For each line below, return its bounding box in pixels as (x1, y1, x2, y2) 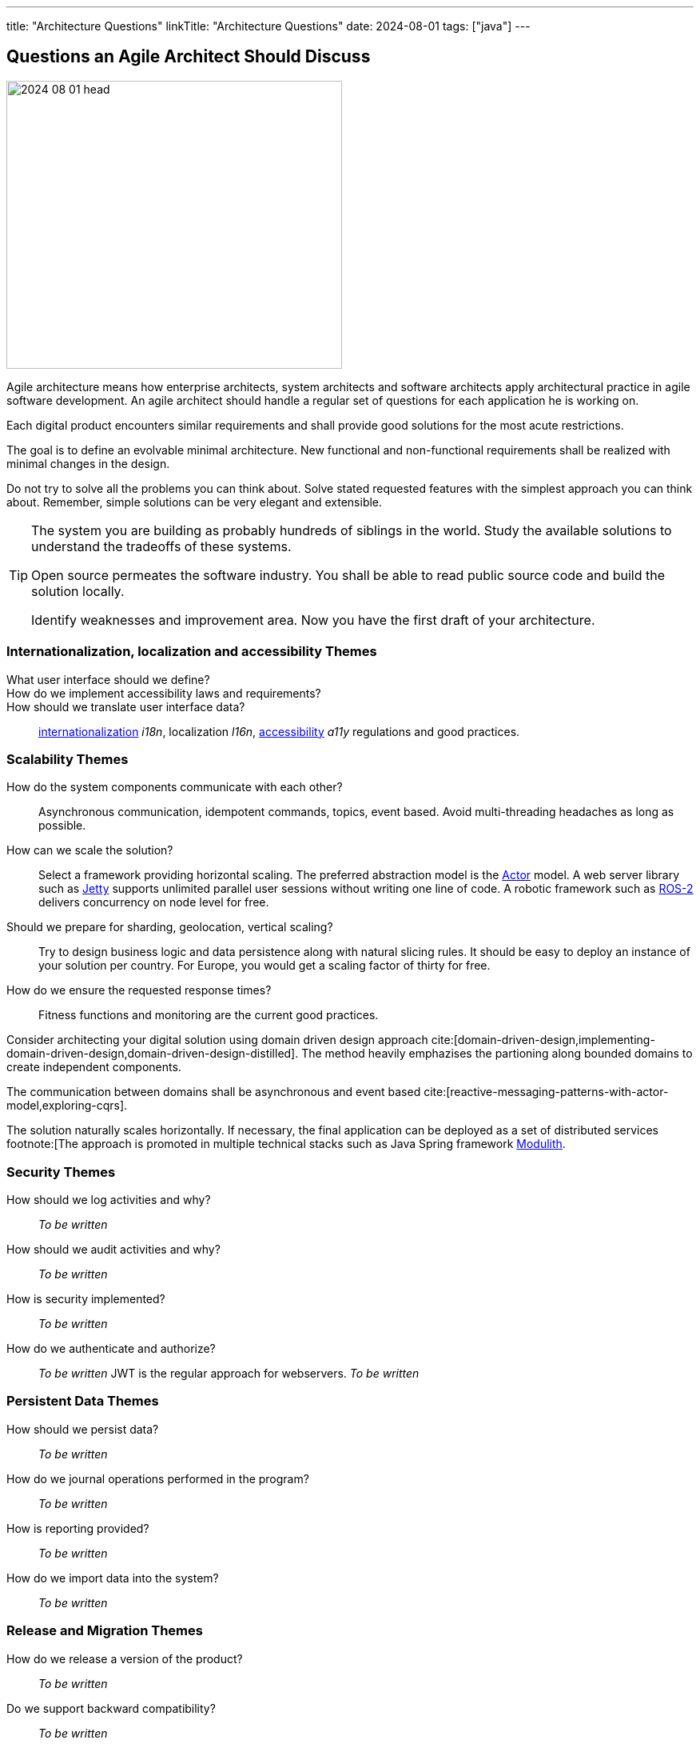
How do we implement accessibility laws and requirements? (6, 686, 321, 700)
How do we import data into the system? (6, 1570, 219, 1585)
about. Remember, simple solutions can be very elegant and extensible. (6, 494, 383, 509)
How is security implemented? (6, 1292, 165, 1306)
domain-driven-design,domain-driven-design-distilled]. (6, 1046, 299, 1061)
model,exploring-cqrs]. (6, 1098, 128, 1113)
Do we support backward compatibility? (6, 1701, 216, 1715)
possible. (38, 818, 86, 833)
